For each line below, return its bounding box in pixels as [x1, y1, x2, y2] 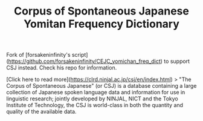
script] [71, 51, 88, 59]
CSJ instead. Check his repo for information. [6, 64, 117, 71]
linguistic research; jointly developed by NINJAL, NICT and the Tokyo [6, 95, 178, 102]
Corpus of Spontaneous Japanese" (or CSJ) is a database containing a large [6, 82, 197, 90]
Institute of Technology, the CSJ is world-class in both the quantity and [6, 102, 183, 109]
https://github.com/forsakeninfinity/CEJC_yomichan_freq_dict [8, 57, 161, 65]
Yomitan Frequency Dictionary [23, 17, 180, 31]
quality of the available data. [6, 108, 77, 116]
